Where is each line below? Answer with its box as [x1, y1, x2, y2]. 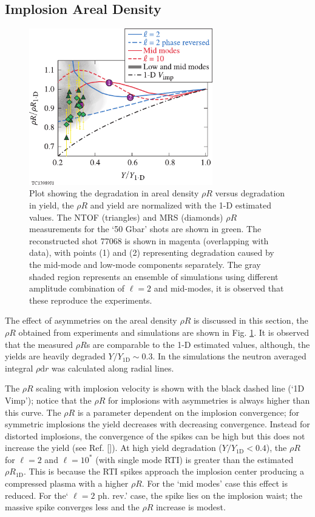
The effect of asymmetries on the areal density [5, 314, 177, 327]
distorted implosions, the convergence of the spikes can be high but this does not [5, 429, 305, 442]
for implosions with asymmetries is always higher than [107, 393, 310, 406]
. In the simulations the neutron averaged [152, 350, 307, 362]
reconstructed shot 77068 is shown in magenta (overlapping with [29, 234, 269, 247]
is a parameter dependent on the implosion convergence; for [77, 405, 299, 418]
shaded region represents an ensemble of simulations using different [29, 270, 279, 282]
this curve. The [5, 405, 61, 418]
